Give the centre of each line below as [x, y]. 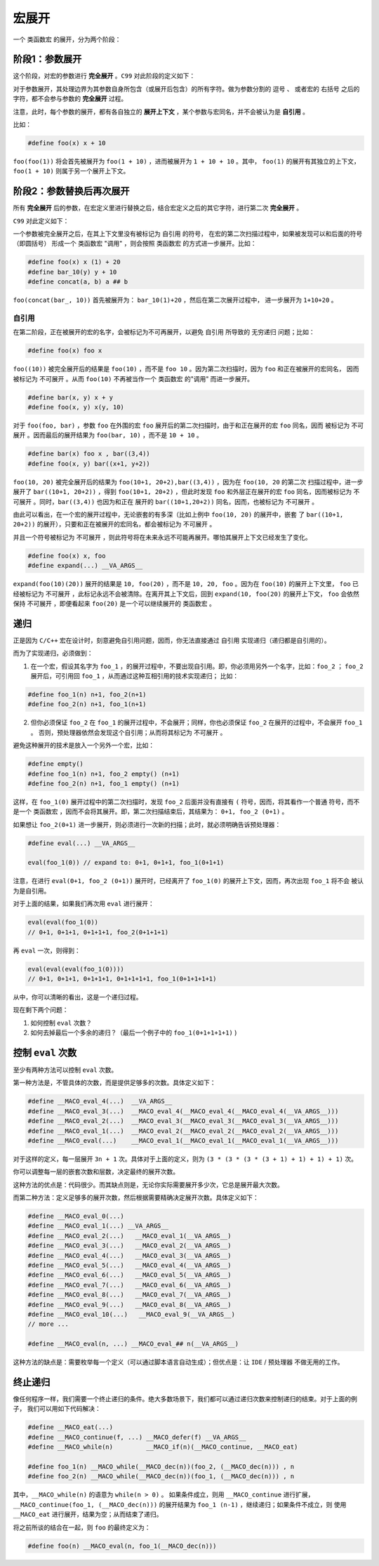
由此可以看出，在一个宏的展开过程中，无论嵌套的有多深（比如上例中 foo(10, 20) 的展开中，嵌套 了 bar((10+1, [178, 514]
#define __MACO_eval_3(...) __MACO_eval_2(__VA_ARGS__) [129, 1246]
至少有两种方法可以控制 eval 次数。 [65, 1070]
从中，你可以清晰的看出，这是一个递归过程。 [78, 997]
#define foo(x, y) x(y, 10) [76, 407]
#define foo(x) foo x [65, 351]
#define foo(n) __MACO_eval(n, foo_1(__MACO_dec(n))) [122, 1546]
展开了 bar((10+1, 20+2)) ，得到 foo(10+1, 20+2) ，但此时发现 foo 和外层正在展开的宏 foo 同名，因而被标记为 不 [186, 492]
